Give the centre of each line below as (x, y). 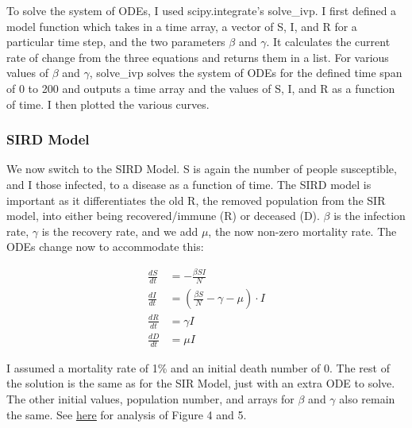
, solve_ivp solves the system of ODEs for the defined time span (246, 73)
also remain (367, 399)
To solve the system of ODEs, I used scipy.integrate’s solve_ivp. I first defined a (202, 10)
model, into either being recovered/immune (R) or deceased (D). (163, 216)
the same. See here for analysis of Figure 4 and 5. (127, 414)
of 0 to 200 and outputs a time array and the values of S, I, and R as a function (201, 88)
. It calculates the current (328, 42)
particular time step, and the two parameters (116, 42)
